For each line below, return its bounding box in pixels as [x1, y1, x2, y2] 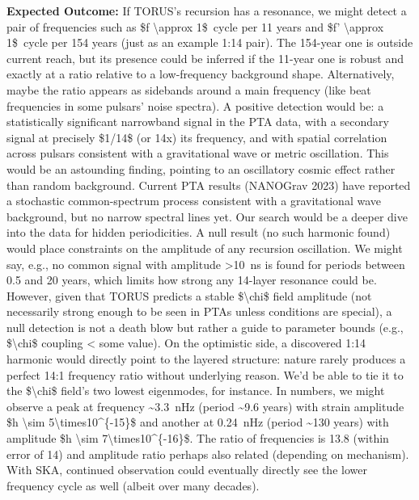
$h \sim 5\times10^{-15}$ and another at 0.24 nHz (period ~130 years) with [6, 414, 389, 431]
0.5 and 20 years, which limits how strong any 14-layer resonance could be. [6, 271, 377, 288]
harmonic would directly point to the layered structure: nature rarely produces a [6, 351, 406, 368]
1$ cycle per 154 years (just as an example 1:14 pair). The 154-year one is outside [6, 34, 413, 51]
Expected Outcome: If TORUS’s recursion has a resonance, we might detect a [6, 2, 407, 19]
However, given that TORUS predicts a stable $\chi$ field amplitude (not [6, 287, 372, 304]
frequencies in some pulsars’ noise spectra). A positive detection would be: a [6, 97, 384, 114]
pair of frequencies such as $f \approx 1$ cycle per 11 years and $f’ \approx [6, 18, 384, 35]
